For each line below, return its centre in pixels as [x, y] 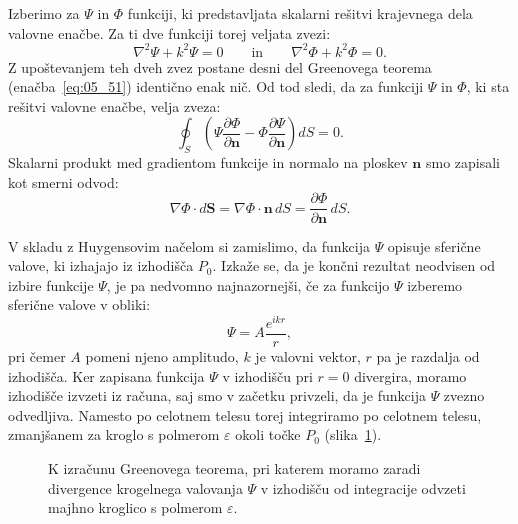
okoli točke [268, 434]
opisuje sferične [434, 245]
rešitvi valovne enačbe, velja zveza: [114, 105]
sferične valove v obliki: [79, 304]
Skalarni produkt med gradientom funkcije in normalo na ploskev [208, 162]
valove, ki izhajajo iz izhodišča [101, 265]
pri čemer [37, 356]
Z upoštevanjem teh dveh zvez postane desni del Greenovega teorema [220, 66]
